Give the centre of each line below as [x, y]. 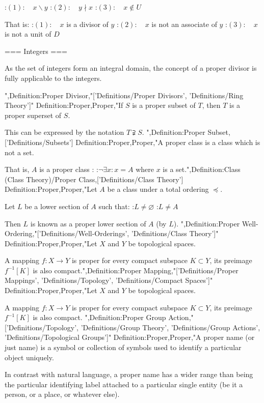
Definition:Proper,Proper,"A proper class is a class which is [168, 142]
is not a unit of [28, 34]
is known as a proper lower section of [88, 223]
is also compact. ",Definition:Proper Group [99, 317]
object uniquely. [29, 357]
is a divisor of [87, 24]
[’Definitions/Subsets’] [39, 142]
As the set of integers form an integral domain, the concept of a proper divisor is [131, 68]
